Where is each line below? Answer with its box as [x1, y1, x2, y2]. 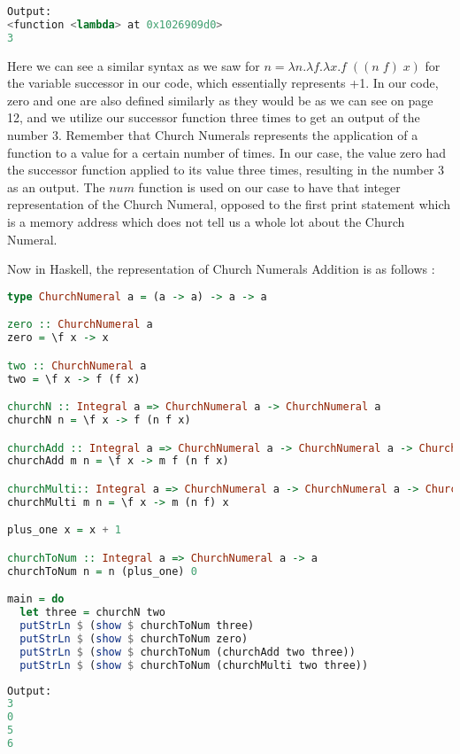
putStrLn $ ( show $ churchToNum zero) [19, 632, 249, 645]
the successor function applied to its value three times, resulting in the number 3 [7, 160, 445, 179]
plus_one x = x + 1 [7, 524, 121, 537]
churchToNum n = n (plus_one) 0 [7, 564, 197, 578]
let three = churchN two [19, 606, 166, 619]
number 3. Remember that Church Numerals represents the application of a [7, 126, 418, 144]
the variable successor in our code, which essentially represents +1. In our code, [7, 74, 439, 92]
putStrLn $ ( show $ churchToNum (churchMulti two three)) [19, 658, 369, 672]
